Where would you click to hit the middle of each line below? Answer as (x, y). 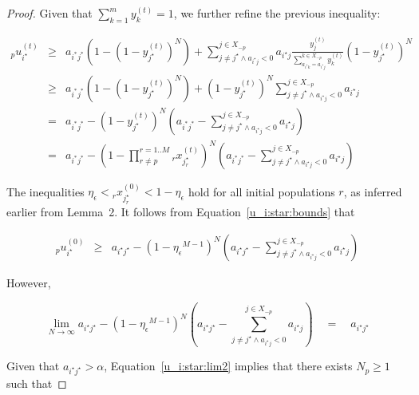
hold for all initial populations (261, 191)
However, (29, 282)
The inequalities (45, 191)
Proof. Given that (49, 13)
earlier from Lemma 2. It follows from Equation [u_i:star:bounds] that (181, 212)
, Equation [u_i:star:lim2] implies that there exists (228, 366)
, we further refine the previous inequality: (277, 13)
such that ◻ (37, 383)
